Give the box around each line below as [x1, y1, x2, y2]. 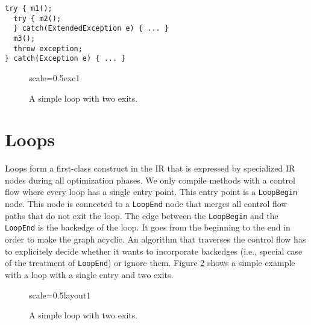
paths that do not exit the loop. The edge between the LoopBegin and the [5, 209, 278, 221]
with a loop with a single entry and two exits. [5, 268, 174, 280]
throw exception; [13, 44, 83, 53]
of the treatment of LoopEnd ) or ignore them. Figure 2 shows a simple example [5, 256, 295, 269]
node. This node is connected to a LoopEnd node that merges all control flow [5, 197, 287, 210]
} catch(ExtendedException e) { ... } [13, 24, 169, 33]
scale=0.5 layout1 [29, 288, 91, 301]
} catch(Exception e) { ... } [5, 54, 126, 63]
